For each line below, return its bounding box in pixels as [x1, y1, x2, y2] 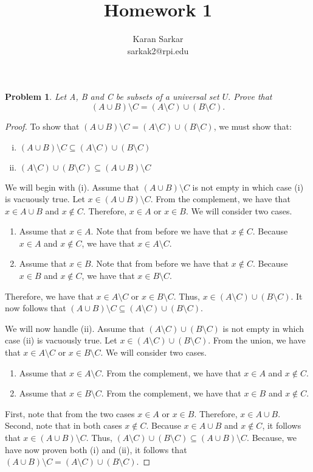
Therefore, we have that [5, 289, 94, 302]
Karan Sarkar [132, 32, 184, 45]
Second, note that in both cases [5, 419, 122, 432]
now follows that [5, 301, 66, 314]
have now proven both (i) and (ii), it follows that [5, 443, 187, 456]
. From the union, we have [208, 334, 306, 347]
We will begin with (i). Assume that [5, 180, 140, 193]
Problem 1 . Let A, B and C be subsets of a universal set [5, 90, 219, 103]
